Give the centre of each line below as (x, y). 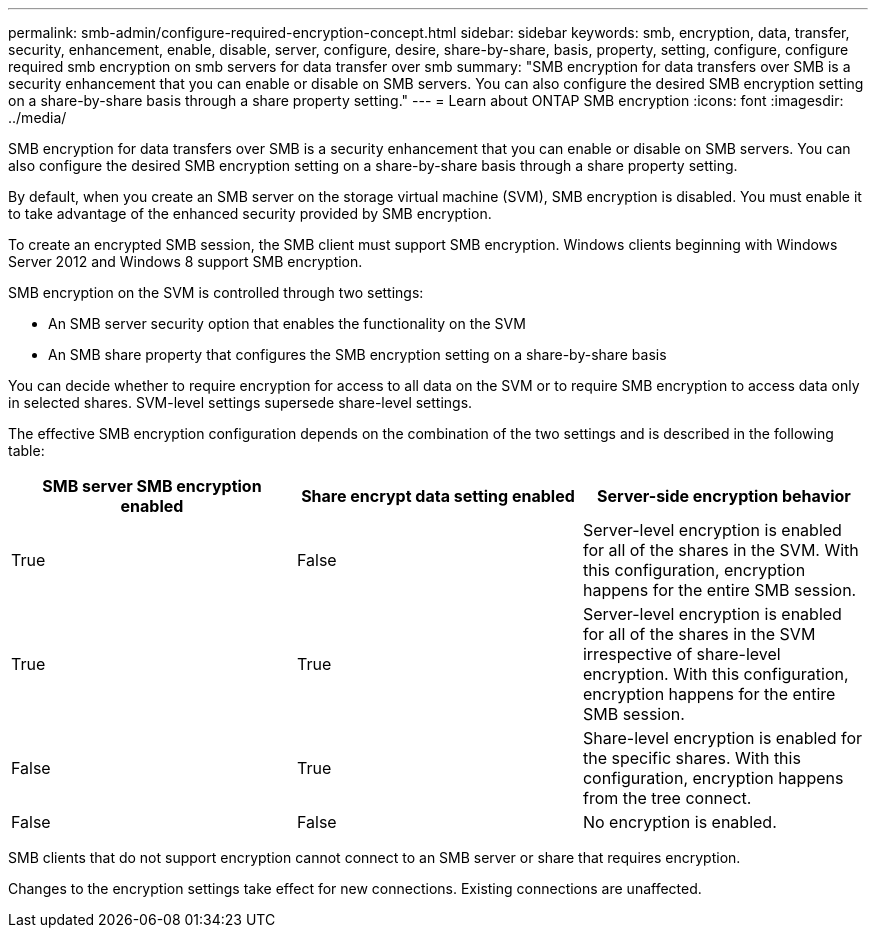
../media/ (37, 117)
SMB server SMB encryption (152, 486)
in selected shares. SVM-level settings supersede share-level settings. (240, 402)
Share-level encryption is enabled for (722, 738)
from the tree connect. (667, 798)
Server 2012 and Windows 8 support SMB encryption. (185, 261)
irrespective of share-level (681, 654)
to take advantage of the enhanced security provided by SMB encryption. (250, 213)
